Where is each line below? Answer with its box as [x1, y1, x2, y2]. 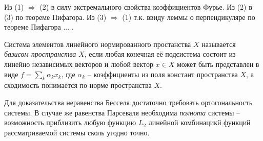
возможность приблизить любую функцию [4, 117, 136, 128]
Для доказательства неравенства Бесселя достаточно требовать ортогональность [4, 97, 253, 107]
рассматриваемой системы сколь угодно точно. [4, 127, 150, 137]
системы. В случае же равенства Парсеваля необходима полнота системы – [4, 107, 240, 118]
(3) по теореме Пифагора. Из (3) [4, 11, 107, 22]
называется [201, 38, 236, 49]
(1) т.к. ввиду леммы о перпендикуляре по [122, 11, 255, 22]
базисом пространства [4, 49, 76, 59]
